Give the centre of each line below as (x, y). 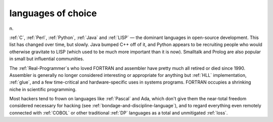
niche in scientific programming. (43, 89)
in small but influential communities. (47, 59)
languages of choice (53, 13)
